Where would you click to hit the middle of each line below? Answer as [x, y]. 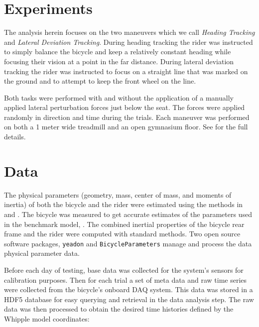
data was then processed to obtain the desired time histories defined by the [119, 309]
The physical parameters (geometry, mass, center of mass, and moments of [118, 194]
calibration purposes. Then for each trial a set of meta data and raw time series [126, 279]
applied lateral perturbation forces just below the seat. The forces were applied [125, 107]
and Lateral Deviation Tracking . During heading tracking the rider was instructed [129, 42]
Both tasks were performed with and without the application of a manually [119, 97]
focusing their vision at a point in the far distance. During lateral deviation [119, 61]
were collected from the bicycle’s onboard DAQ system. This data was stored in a [129, 289]
